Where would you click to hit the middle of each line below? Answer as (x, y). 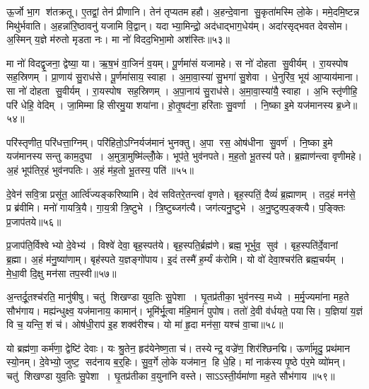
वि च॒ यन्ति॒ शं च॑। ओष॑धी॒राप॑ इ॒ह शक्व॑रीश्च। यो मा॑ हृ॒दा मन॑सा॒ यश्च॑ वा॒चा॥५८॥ (145, 324)
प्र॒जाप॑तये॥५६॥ (34, 221)
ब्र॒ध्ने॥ (347, 104)
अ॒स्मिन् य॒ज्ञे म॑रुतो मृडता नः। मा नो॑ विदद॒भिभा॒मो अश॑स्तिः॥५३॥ (118, 39)
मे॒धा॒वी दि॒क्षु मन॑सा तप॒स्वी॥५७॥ (61, 273)
